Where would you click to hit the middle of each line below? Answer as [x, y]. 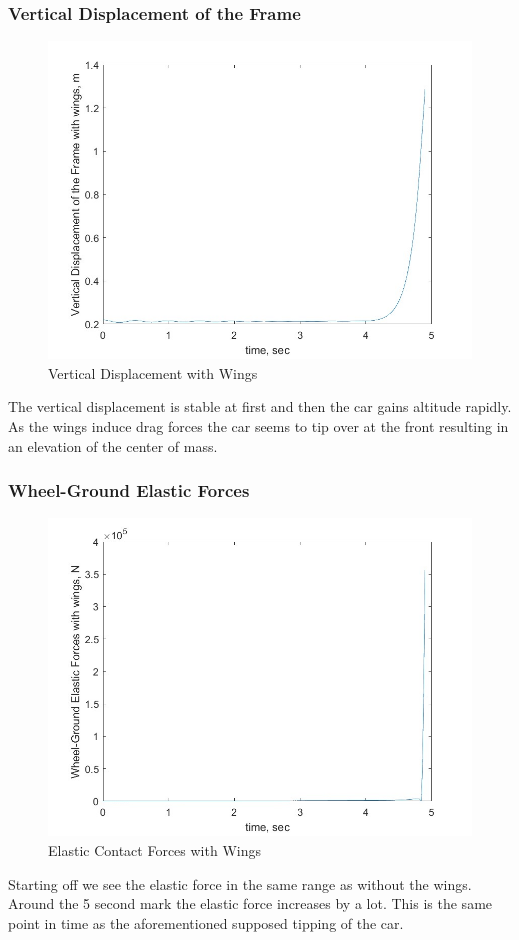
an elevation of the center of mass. [113, 445]
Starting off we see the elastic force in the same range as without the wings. [240, 883]
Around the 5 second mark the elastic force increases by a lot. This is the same [250, 903]
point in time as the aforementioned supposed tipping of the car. [206, 922]
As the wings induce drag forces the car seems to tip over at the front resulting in [258, 426]
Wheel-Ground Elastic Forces [129, 490]
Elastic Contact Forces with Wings [154, 850]
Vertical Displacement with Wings [153, 372]
